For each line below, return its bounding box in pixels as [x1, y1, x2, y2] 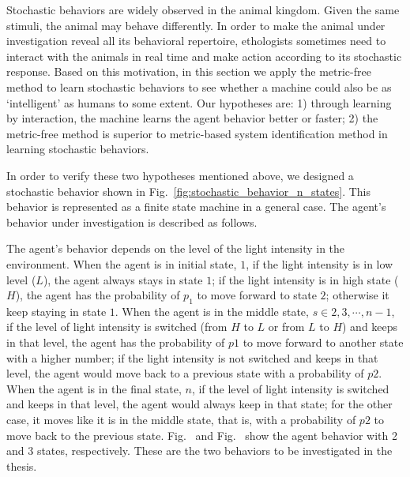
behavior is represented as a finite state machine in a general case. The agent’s [6, 198, 386, 215]
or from [268, 318, 305, 335]
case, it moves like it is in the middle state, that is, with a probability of [6, 411, 356, 428]
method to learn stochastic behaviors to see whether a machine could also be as [6, 78, 392, 95]
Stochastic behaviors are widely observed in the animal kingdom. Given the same [6, 2, 400, 17]
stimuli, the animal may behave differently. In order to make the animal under [6, 17, 386, 33]
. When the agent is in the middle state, [115, 302, 309, 319]
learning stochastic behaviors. [6, 141, 149, 157]
